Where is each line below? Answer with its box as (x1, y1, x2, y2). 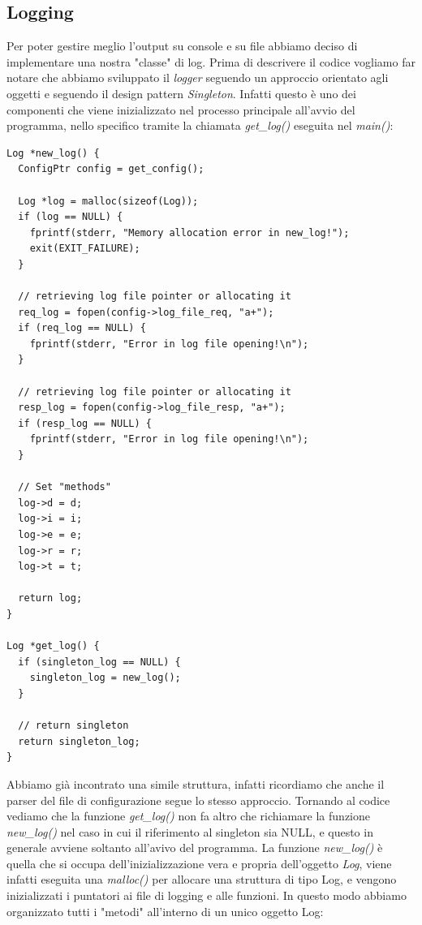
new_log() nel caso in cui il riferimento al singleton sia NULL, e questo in (6, 823, 373, 840)
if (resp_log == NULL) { (18, 417, 152, 429)
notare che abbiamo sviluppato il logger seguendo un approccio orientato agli (6, 69, 389, 86)
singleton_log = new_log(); (29, 672, 181, 684)
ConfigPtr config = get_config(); (18, 163, 205, 175)
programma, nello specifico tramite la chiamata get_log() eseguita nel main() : (6, 117, 394, 134)
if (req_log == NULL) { (18, 322, 146, 334)
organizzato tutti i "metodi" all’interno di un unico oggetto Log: (6, 902, 324, 919)
